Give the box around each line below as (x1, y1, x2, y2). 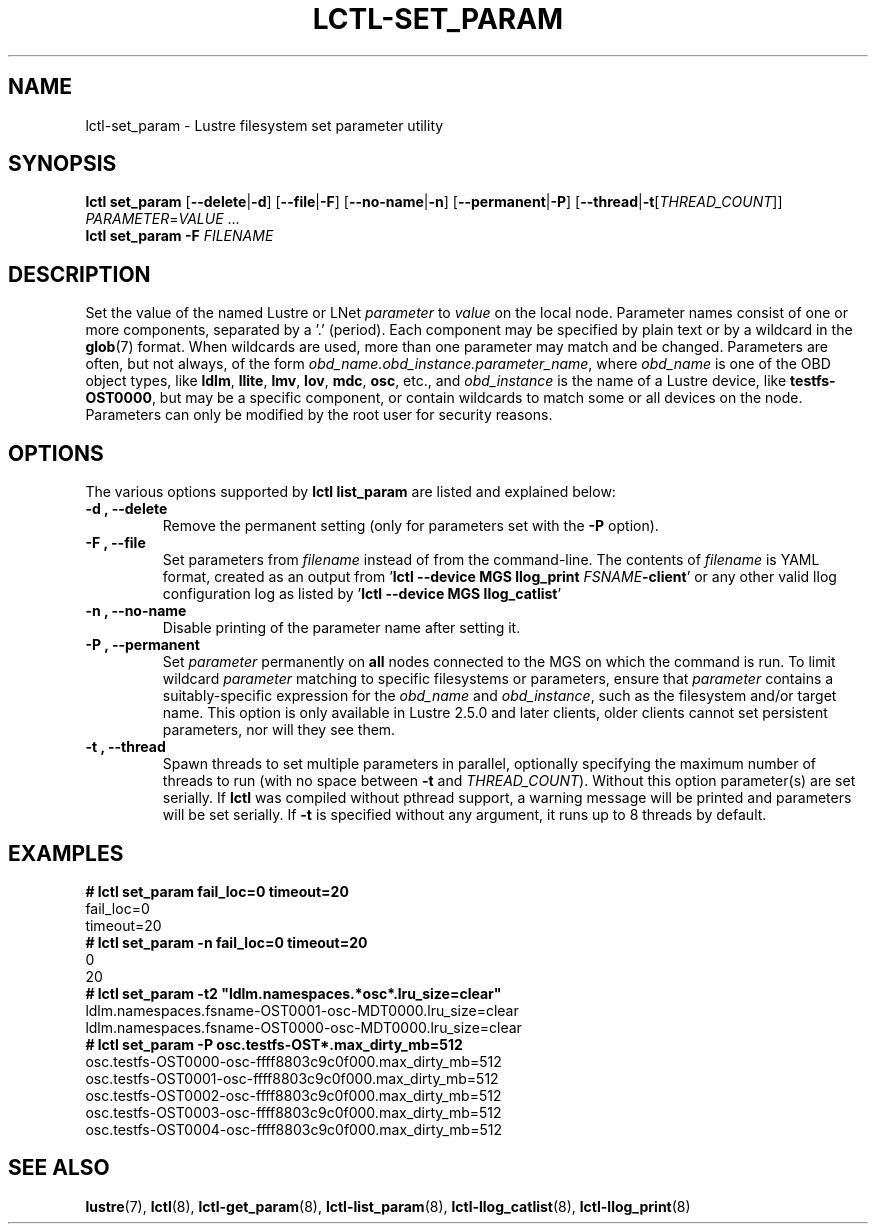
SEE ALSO (8, 1155, 110, 1181)
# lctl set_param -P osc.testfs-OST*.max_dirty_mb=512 (85, 1035, 463, 1053)
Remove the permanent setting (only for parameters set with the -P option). (162, 517, 659, 535)
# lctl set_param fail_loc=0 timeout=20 (85, 882, 349, 900)
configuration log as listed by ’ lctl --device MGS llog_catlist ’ (162, 585, 562, 603)
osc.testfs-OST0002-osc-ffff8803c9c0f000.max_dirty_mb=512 (85, 1086, 502, 1104)
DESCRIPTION (8, 261, 151, 287)
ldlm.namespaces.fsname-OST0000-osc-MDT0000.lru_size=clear (85, 1018, 522, 1036)
